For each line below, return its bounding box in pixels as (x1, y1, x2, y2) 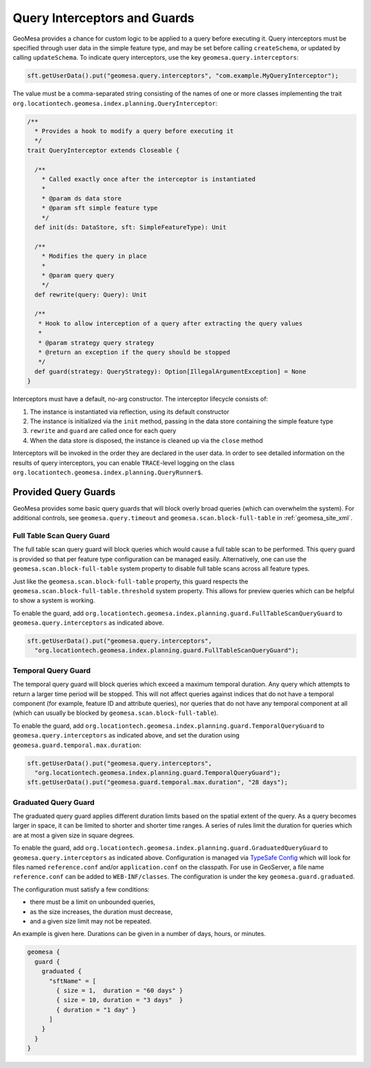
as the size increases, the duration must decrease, (30, 907, 173, 915)
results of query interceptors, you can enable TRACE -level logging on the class (12, 458, 235, 467)
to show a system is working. (12, 597, 95, 605)
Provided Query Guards (12, 486, 116, 498)
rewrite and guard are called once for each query (30, 427, 177, 435)
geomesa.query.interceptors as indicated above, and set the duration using (12, 731, 240, 739)
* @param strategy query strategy (38, 339, 155, 346)
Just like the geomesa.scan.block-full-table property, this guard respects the (12, 577, 249, 586)
